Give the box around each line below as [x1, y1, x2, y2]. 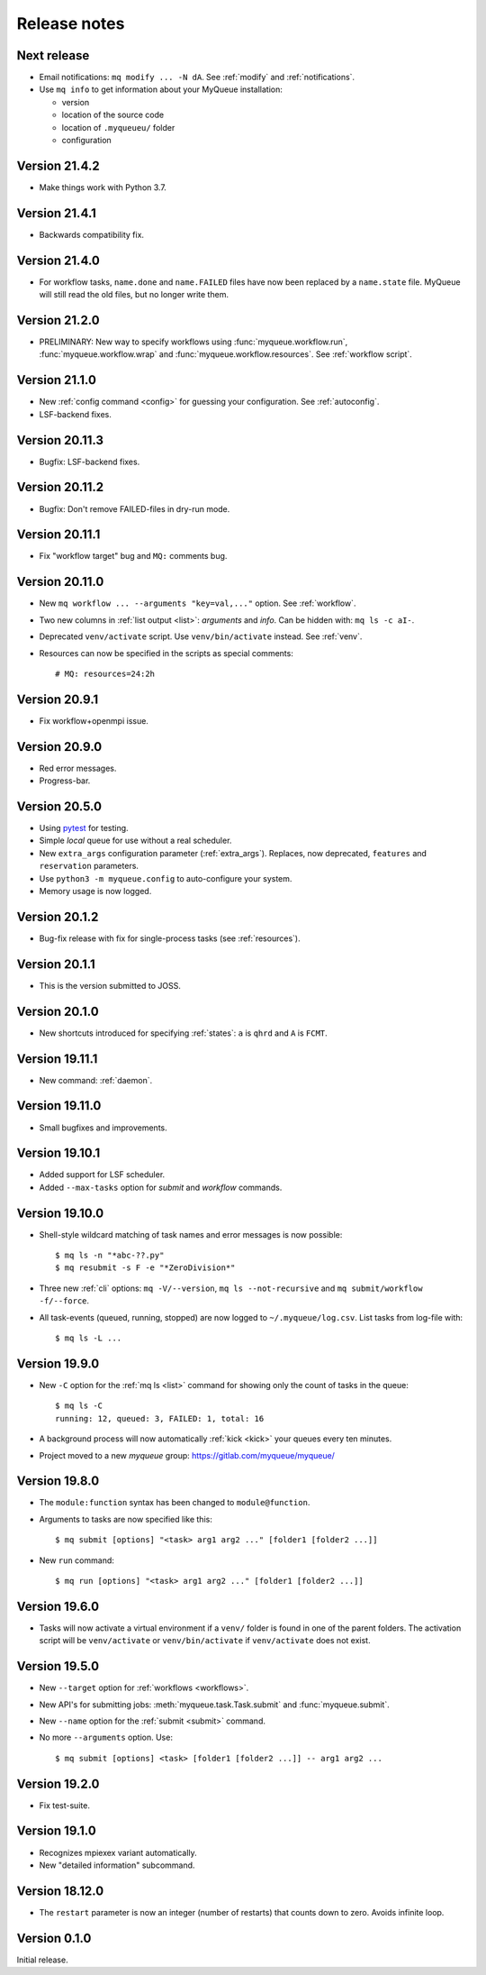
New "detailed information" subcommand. [39, 1860, 195, 1870]
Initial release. [16, 1954, 68, 1965]
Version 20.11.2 [16, 480, 104, 495]
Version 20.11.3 [16, 433, 103, 448]
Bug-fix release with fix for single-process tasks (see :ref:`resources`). [39, 933, 301, 944]
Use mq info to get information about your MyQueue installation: [39, 84, 283, 95]
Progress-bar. [39, 775, 91, 786]
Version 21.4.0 [16, 252, 101, 268]
